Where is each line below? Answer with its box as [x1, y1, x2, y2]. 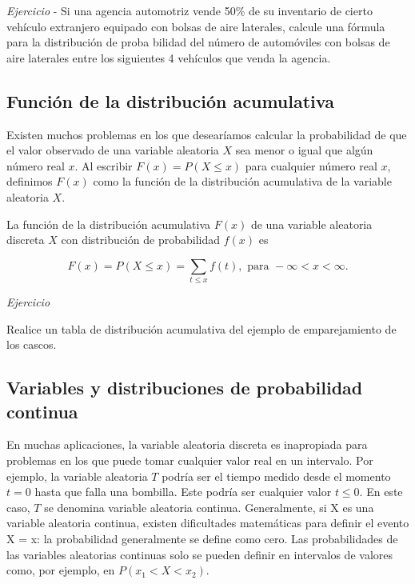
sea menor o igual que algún [235, 142, 373, 158]
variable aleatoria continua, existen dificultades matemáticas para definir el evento [6, 514, 409, 531]
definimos [6, 173, 53, 190]
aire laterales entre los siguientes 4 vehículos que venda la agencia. [6, 49, 331, 66]
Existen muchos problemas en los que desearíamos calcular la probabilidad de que [6, 126, 407, 142]
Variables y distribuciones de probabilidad [6, 375, 363, 400]
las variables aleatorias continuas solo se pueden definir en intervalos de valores [6, 546, 393, 562]
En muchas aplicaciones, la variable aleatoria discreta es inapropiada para [6, 436, 368, 453]
